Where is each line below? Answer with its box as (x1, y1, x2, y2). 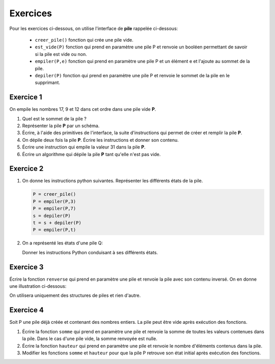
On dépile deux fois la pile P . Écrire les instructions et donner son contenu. (22, 137, 179, 143)
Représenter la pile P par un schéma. (22, 123, 100, 129)
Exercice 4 (9, 306, 44, 315)
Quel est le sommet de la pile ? (22, 115, 87, 122)
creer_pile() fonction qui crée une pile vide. (35, 37, 133, 43)
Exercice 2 (9, 164, 44, 173)
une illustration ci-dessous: (9, 283, 67, 289)
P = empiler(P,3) (33, 198, 76, 204)
